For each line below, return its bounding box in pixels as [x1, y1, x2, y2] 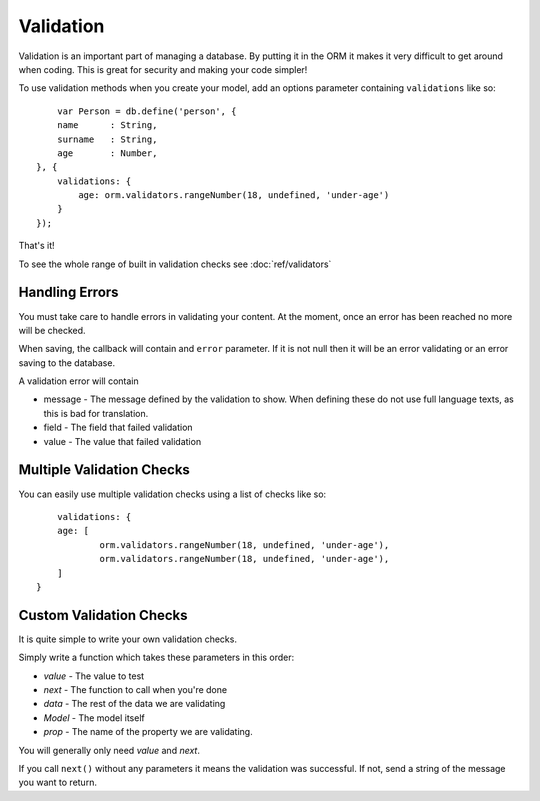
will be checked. [18, 324, 86, 336]
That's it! [18, 240, 55, 252]
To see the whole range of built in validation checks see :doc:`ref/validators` [18, 258, 332, 270]
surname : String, [56, 133, 158, 145]
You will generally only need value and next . [18, 744, 200, 756]
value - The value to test [43, 670, 145, 682]
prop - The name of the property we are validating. [43, 726, 254, 738]
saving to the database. [18, 356, 115, 369]
